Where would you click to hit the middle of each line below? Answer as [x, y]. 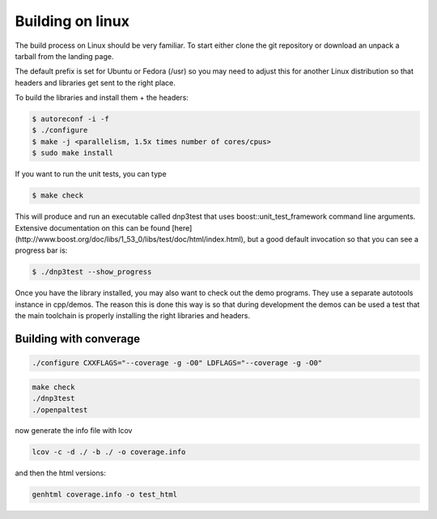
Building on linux [72, 21]
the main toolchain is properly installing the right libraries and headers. [133, 316]
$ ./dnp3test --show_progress [92, 272]
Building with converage [78, 339]
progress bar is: [41, 250]
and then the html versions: [61, 473]
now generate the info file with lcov [74, 431]
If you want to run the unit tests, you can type [91, 174]
